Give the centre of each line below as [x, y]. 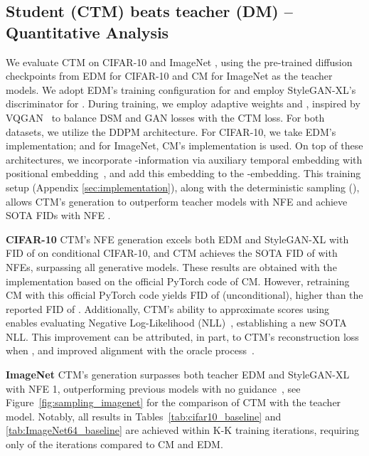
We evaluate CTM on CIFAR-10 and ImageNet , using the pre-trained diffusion [179, 62]
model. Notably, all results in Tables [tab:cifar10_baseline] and [144, 416]
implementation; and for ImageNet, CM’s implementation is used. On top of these [184, 145]
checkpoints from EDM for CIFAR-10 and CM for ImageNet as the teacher [169, 76]
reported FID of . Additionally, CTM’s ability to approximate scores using [168, 308]
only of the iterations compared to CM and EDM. [114, 444]
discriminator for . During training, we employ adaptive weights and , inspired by [183, 104]
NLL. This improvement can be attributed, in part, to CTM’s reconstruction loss [182, 336]
